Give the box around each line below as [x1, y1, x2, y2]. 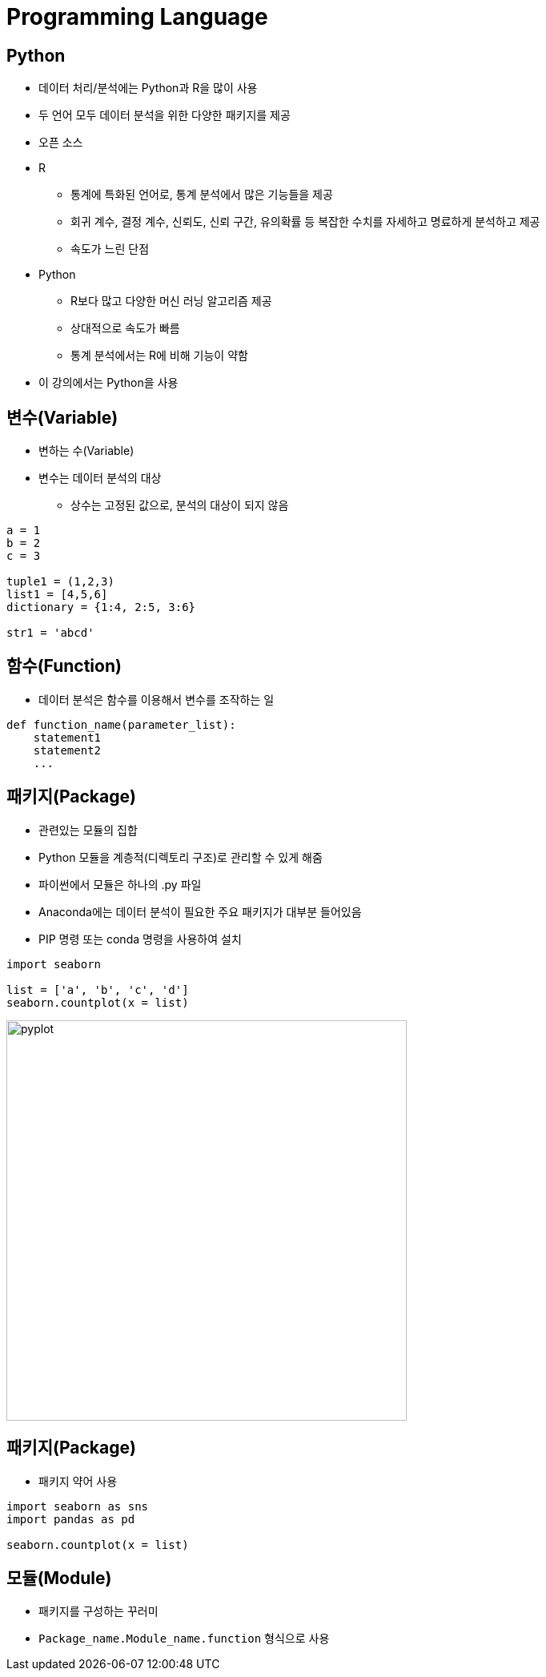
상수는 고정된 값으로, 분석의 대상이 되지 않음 [70, 498, 289, 513]
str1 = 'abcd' [6, 626, 94, 640]
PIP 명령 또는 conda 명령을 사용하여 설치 [38, 931, 242, 946]
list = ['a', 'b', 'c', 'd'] [6, 983, 189, 996]
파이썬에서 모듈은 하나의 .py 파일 [38, 877, 202, 891]
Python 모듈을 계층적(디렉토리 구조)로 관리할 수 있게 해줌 [38, 850, 323, 864]
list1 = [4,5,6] [6, 588, 108, 601]
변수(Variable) [6, 407, 118, 428]
